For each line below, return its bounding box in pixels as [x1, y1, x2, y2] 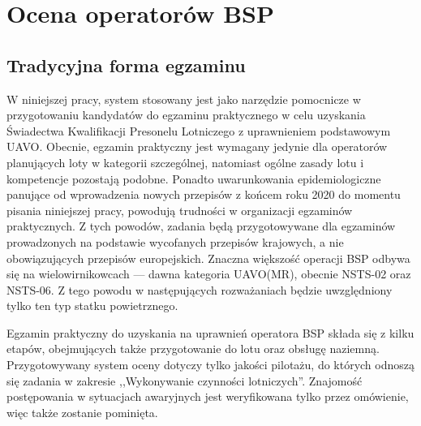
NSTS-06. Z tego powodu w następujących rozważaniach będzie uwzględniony [6, 281, 393, 298]
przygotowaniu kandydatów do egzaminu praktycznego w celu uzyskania [6, 106, 366, 123]
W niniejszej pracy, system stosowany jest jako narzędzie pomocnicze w [6, 90, 361, 107]
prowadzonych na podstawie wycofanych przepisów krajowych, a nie [6, 233, 344, 250]
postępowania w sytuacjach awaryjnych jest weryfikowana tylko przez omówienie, [6, 388, 409, 405]
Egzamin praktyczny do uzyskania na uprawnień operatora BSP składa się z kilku [6, 324, 415, 341]
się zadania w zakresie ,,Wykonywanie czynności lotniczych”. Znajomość [6, 372, 363, 389]
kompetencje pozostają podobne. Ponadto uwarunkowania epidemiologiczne [6, 170, 381, 187]
